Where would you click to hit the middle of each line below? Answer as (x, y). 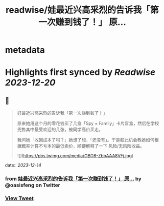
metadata (25, 50)
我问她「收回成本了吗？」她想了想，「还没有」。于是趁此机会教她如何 (86, 140)
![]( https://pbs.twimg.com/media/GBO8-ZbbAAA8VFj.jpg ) (75, 156)
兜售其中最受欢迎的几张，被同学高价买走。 (60, 129)
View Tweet (20, 198)
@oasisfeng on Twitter (33, 185)
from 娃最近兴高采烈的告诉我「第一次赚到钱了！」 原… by (73, 179)
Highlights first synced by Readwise (80, 72)
